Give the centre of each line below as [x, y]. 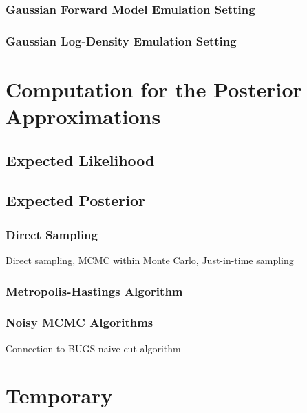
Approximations [83, 116]
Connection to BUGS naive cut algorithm [93, 348]
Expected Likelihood [80, 160]
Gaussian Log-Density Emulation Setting [121, 40]
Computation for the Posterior [154, 89]
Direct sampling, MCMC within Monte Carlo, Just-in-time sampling [150, 260]
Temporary [59, 395]
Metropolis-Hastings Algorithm [94, 291]
